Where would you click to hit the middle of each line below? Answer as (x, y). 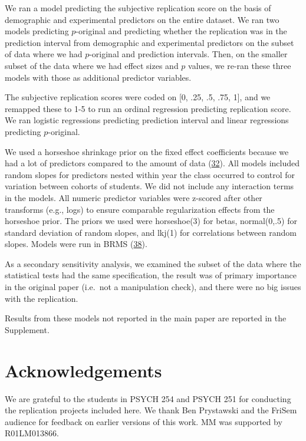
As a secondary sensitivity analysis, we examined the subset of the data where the (153, 263)
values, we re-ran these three (240, 65)
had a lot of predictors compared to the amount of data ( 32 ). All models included (152, 163)
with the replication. (42, 298)
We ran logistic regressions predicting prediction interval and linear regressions (147, 120)
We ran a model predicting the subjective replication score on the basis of (138, 8)
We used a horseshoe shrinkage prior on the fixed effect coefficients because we (147, 151)
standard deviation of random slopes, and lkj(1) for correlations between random (151, 232)
